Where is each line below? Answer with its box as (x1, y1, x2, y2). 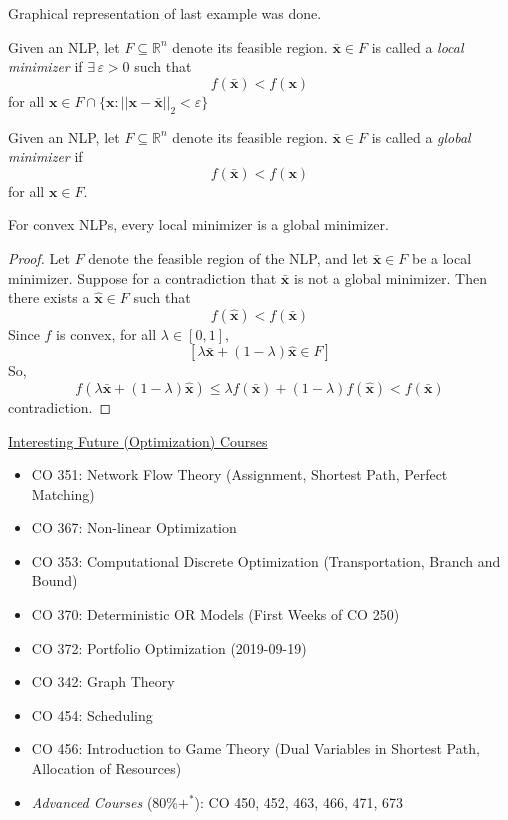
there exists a (8, 287, 90, 308)
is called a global (371, 126, 471, 147)
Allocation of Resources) (31, 758, 182, 779)
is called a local (371, 36, 464, 57)
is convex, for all (56, 323, 157, 344)
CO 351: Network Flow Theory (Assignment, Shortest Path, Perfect (31, 464, 448, 485)
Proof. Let (8, 247, 70, 268)
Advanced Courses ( (31, 791, 153, 812)
